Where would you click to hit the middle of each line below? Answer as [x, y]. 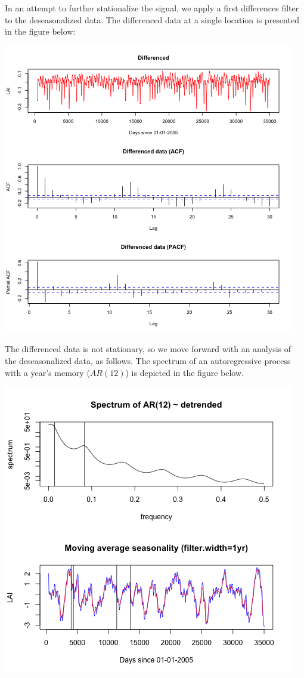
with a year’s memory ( [47, 372]
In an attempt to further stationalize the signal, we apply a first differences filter [152, 8]
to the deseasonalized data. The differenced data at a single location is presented [152, 19]
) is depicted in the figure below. [184, 372]
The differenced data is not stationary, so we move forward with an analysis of [148, 349]
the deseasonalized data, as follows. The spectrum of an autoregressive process [148, 360]
